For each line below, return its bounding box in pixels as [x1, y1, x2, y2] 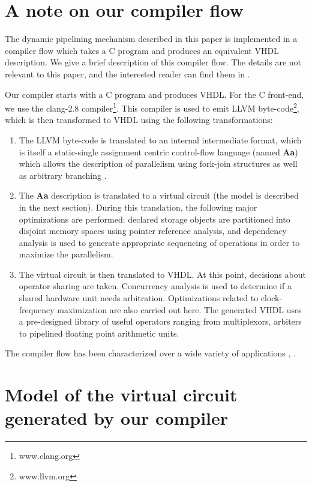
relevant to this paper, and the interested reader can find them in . [5, 67, 250, 80]
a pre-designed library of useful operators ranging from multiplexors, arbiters [19, 315, 302, 328]
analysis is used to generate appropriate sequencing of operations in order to [19, 236, 300, 248]
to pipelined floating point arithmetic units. [19, 326, 179, 339]
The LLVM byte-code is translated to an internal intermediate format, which [19, 133, 302, 146]
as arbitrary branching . [19, 169, 107, 181]
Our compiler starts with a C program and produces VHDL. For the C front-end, [5, 88, 304, 100]
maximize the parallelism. [19, 248, 113, 260]
